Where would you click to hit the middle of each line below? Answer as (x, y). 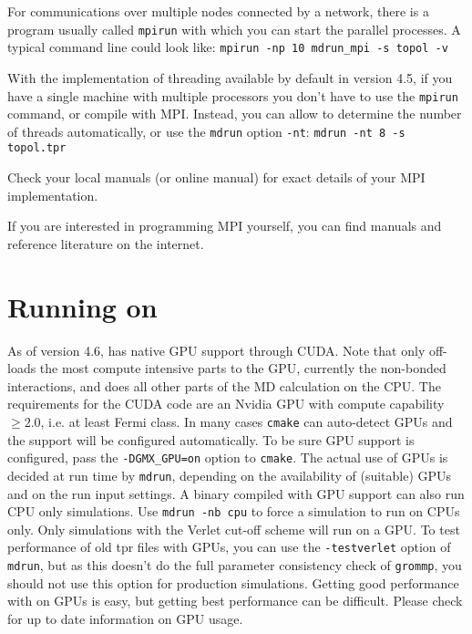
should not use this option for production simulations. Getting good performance (233, 582)
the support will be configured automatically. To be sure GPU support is (211, 439)
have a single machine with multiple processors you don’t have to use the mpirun (233, 95)
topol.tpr (37, 148)
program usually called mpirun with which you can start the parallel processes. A (234, 29)
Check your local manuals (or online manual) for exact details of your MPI (216, 177)
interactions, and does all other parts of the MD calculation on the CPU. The (224, 385)
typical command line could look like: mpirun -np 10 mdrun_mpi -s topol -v (228, 47)
